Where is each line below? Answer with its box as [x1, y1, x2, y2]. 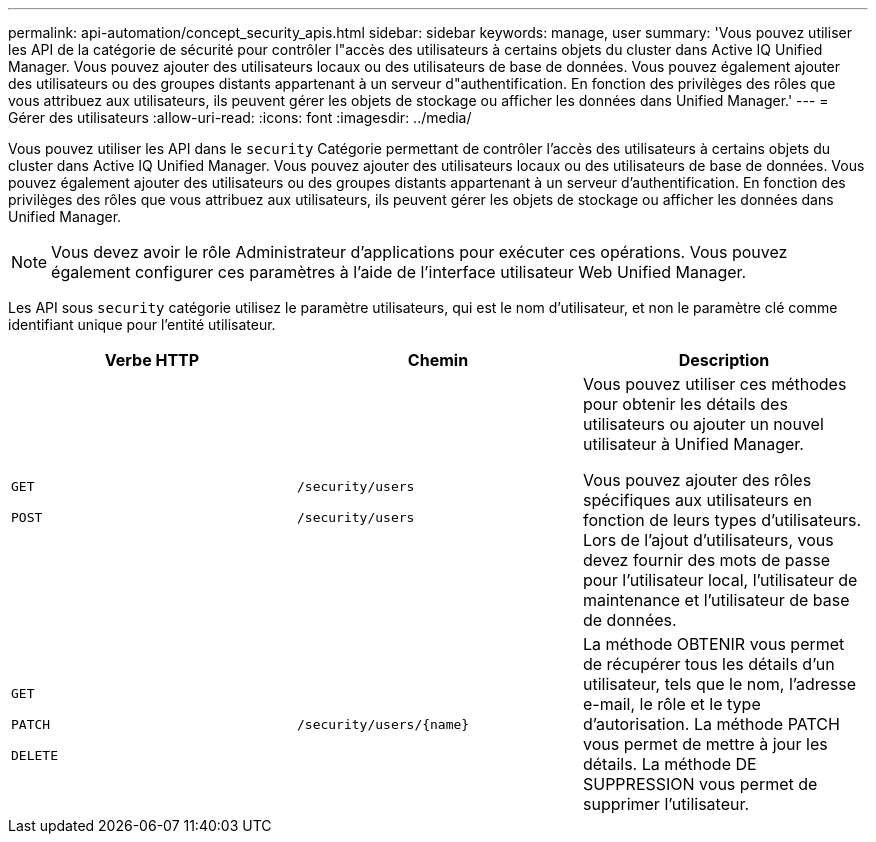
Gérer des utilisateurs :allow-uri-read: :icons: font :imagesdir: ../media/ [8, 109, 472, 126]
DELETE [11, 747, 58, 763]
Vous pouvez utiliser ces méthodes [582, 374, 847, 394]
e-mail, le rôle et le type [582, 694, 761, 714]
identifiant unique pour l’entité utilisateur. [8, 316, 276, 333]
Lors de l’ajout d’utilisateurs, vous [582, 530, 834, 550]
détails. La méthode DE [582, 754, 757, 774]
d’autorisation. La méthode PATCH [582, 714, 840, 734]
